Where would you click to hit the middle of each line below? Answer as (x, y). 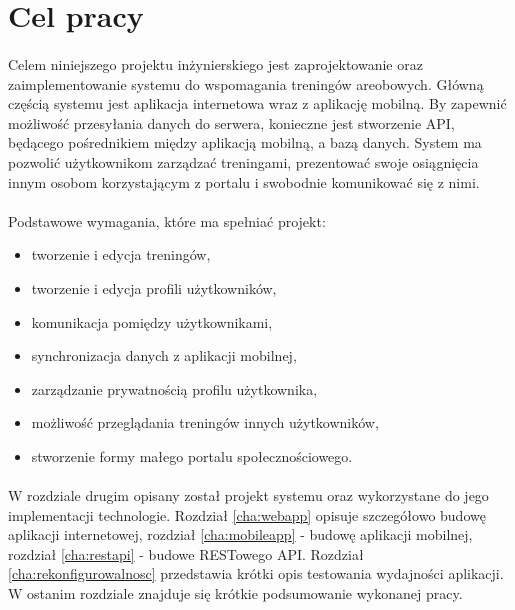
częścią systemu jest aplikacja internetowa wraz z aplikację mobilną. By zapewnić (257, 103)
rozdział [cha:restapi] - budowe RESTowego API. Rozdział (186, 553)
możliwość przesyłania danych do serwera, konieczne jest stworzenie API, (231, 122)
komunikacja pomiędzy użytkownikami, (152, 321)
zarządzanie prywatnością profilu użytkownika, (174, 388)
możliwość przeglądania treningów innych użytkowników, (205, 422)
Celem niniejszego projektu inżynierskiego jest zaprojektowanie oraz (215, 63)
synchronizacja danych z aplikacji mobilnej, (164, 355)
